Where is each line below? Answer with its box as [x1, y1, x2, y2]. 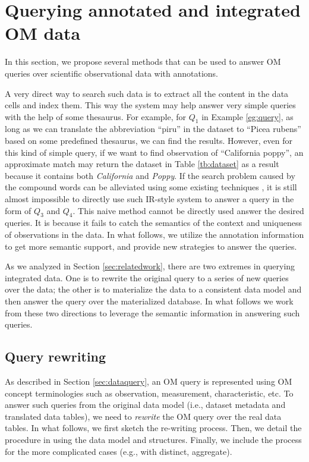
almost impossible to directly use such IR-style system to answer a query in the [5, 193, 294, 205]
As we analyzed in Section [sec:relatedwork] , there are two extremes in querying [5, 260, 295, 272]
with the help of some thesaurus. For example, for [5, 110, 187, 122]
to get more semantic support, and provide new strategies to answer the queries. [5, 240, 297, 252]
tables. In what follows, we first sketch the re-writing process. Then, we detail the [5, 422, 302, 434]
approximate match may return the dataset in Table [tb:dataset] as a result [5, 158, 279, 170]
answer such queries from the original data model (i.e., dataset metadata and [5, 398, 286, 411]
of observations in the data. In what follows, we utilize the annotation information [5, 228, 304, 241]
